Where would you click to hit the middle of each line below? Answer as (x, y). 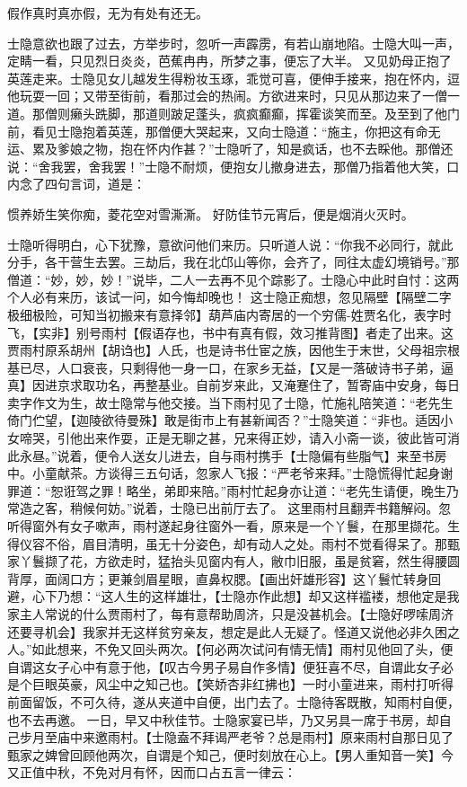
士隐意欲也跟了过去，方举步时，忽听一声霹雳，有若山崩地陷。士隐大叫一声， (233, 43)
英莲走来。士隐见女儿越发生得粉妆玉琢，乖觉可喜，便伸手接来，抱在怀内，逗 (233, 78)
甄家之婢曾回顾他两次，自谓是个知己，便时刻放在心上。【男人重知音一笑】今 (230, 754)
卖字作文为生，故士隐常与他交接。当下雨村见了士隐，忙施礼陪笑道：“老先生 (230, 402)
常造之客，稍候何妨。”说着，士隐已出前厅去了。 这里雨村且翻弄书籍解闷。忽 (229, 508)
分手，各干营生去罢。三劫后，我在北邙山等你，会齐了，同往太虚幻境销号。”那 (233, 262)
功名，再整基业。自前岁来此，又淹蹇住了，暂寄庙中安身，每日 (277, 385)
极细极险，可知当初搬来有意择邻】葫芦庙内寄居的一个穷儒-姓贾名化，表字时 (229, 314)
